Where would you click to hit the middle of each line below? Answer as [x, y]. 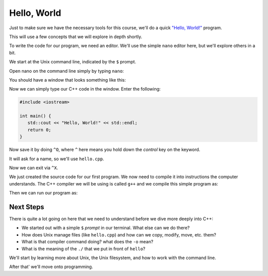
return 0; [39, 130]
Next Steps [27, 207]
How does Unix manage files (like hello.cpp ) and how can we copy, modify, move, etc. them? [119, 234]
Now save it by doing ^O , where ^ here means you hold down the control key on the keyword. [105, 150]
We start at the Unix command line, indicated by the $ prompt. [73, 62]
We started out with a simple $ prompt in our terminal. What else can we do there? [106, 228]
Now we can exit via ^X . [33, 168]
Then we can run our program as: [43, 193]
